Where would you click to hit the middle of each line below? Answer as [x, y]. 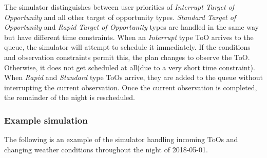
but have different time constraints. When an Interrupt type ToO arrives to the [129, 37]
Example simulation [46, 120]
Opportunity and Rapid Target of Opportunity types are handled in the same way [132, 27]
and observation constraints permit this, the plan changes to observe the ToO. [127, 57]
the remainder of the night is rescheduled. [70, 97]
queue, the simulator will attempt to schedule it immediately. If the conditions [127, 47]
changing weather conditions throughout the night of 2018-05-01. [106, 149]
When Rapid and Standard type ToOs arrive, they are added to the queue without [133, 77]
